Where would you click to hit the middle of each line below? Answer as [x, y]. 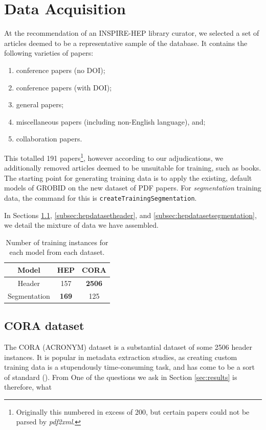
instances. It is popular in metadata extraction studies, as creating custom [121, 357]
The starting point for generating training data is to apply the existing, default [128, 177]
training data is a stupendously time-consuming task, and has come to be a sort [129, 367]
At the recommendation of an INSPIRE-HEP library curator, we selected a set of [132, 33]
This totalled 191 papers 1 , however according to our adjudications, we [114, 157]
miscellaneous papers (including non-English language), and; [111, 121]
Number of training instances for [57, 242]
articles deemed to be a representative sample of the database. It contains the [126, 43]
